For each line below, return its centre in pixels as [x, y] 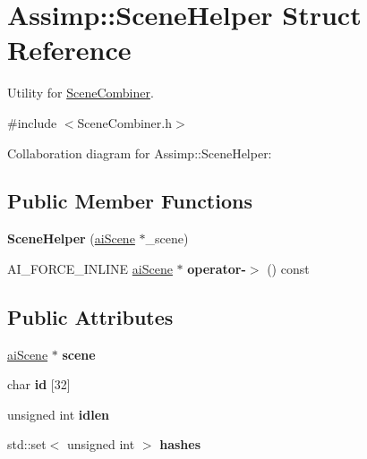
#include [32, 122]
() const [288, 268]
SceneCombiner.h [124, 122]
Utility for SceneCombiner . [81, 93]
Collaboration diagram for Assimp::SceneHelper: [140, 153]
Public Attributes [90, 316]
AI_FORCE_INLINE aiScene [90, 268]
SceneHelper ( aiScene [71, 238]
